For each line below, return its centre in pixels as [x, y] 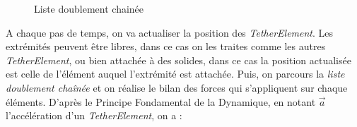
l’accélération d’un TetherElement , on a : [94, 115]
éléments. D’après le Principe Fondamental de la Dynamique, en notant [161, 101]
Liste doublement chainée [89, 8]
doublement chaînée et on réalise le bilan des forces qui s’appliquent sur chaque [177, 87]
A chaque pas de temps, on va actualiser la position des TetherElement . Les [170, 32]
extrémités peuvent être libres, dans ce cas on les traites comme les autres [166, 46]
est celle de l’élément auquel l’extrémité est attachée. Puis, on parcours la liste [175, 74]
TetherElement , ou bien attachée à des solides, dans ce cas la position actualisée [178, 60]
